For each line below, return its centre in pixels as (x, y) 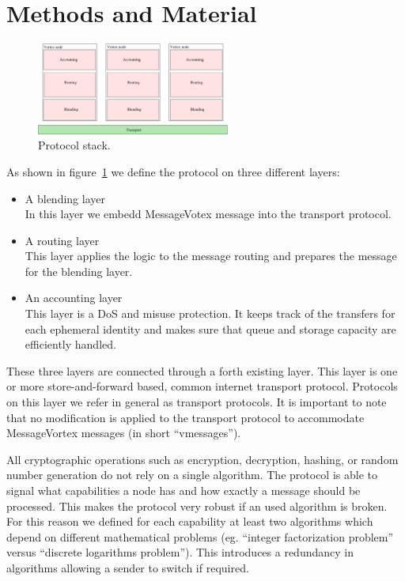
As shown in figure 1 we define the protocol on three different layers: (173, 171)
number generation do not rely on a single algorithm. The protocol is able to (192, 475)
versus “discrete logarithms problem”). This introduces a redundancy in (180, 552)
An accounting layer (74, 298)
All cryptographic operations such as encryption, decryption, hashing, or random (202, 459)
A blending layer (65, 198)
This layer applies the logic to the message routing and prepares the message (211, 256)
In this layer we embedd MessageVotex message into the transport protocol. (208, 214)
